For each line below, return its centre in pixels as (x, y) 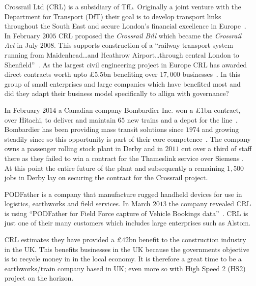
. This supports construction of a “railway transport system (143, 45)
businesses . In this (211, 74)
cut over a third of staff (216, 148)
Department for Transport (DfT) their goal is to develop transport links (113, 16)
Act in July (21, 45)
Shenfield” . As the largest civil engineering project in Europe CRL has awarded (126, 64)
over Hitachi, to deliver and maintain (60, 119)
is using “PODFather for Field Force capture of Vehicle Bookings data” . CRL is (126, 213)
